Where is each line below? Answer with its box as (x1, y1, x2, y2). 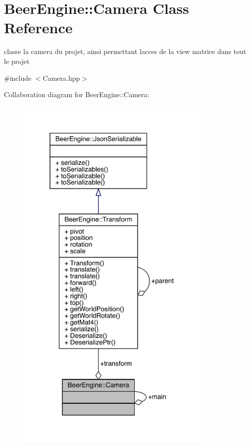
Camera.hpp (43, 72, 80, 83)
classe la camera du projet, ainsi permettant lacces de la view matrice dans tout (4, 46, 247, 56)
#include (4, 72, 32, 83)
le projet (4, 56, 30, 66)
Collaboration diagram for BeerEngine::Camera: (4, 89, 150, 100)
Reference (4, 17, 73, 38)
